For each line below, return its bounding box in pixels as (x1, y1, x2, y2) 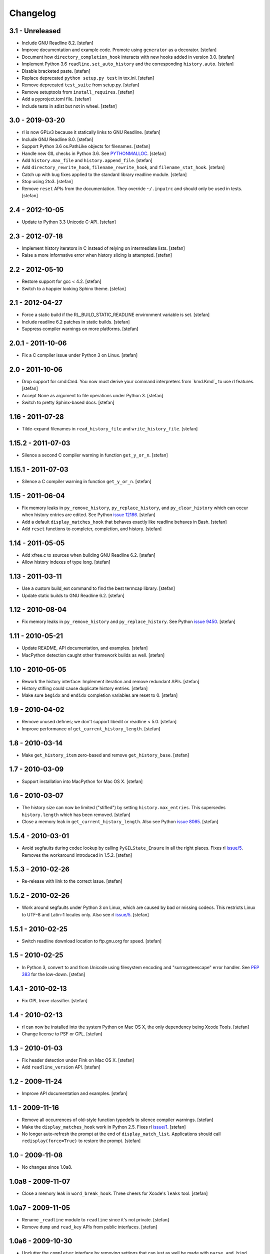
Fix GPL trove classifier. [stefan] (21, 997, 87, 1003)
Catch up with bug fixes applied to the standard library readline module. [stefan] (21, 171, 187, 178)
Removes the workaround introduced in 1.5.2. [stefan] (21, 852, 132, 858)
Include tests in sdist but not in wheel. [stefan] (21, 103, 117, 109)
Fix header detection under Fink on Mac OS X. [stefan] (21, 1057, 134, 1063)
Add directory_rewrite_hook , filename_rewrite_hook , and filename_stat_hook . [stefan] (21, 165, 225, 171)
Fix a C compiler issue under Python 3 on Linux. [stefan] (21, 352, 138, 358)
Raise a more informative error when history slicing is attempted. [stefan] (21, 252, 172, 258)
